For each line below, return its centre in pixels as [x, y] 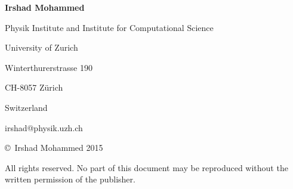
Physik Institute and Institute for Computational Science [109, 27]
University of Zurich [41, 47]
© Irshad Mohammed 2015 [54, 148]
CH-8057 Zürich [34, 87]
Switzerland [26, 107]
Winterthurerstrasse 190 [49, 67]
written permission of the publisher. [70, 179]
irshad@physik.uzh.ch [44, 127]
